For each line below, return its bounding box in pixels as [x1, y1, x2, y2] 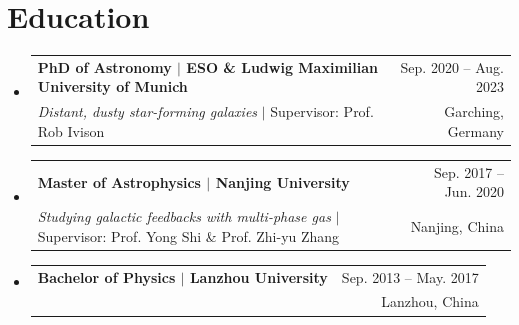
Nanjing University [215, 171, 350, 192]
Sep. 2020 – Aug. [400, 56, 504, 77]
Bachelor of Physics [37, 266, 176, 287]
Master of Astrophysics [37, 171, 201, 192]
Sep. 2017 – [434, 161, 504, 182]
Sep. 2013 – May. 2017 [341, 266, 479, 287]
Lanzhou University [189, 266, 328, 287]
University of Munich [37, 76, 188, 97]
